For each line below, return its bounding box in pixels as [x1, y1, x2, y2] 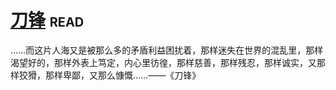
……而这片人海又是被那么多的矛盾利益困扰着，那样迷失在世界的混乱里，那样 [10, 44, 324, 56]
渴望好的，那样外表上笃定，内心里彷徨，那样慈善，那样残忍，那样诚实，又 [10, 56, 317, 68]
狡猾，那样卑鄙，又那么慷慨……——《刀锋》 [18, 69, 202, 81]
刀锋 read [10, 9, 85, 32]
